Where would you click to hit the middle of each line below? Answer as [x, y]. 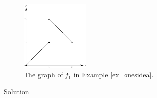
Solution [16, 91]
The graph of [43, 75]
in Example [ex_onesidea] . [113, 75]
